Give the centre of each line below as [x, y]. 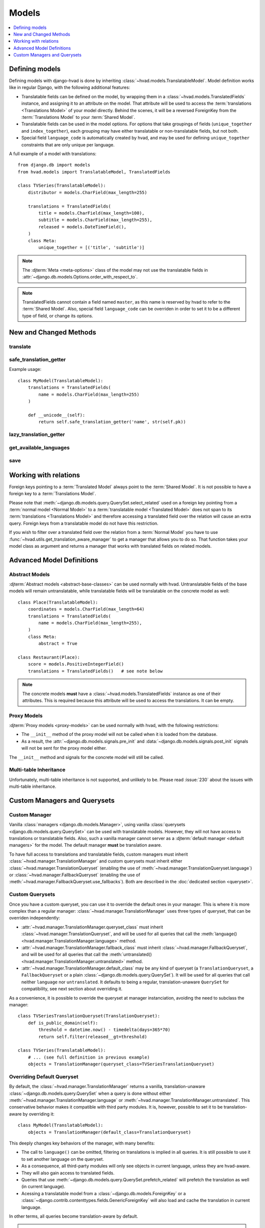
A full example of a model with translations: [53, 153]
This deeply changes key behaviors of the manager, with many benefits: [82, 1143]
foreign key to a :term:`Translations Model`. [53, 494]
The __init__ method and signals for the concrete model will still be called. [87, 757]
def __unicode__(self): [56, 415]
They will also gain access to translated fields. [68, 1173]
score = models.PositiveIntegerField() [76, 664]
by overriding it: [39, 1114]
